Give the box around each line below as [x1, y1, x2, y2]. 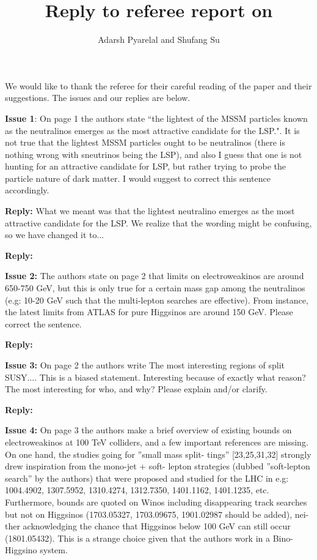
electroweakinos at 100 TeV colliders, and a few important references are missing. [5, 435, 308, 448]
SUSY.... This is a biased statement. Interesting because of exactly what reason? [5, 370, 306, 383]
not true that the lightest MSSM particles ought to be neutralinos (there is [5, 136, 285, 149]
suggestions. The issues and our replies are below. [5, 91, 191, 104]
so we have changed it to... [5, 228, 104, 241]
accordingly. [5, 184, 49, 196]
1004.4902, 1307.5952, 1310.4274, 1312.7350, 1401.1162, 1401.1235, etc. [5, 483, 269, 496]
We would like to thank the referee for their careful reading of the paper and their [5, 79, 312, 92]
